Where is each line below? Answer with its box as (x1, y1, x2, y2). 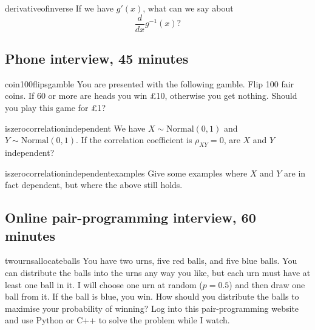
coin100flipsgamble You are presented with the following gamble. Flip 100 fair (5, 77, 294, 90)
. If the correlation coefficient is (75, 133, 192, 146)
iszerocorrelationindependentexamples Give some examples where (5, 166, 248, 179)
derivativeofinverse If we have (5, 2, 114, 14)
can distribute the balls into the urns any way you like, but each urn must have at (5, 266, 311, 278)
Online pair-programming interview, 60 (5, 208, 256, 227)
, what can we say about (143, 2, 234, 14)
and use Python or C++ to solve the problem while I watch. (5, 314, 230, 326)
